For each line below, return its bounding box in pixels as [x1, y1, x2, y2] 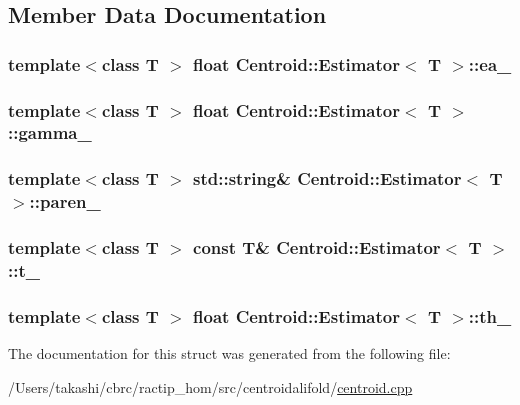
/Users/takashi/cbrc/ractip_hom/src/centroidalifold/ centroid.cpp [8, 376, 413, 397]
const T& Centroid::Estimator [193, 235, 441, 260]
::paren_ [29, 189, 101, 214]
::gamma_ [8, 120, 92, 145]
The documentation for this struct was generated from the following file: [8, 343, 451, 364]
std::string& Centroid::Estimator [193, 166, 462, 191]
